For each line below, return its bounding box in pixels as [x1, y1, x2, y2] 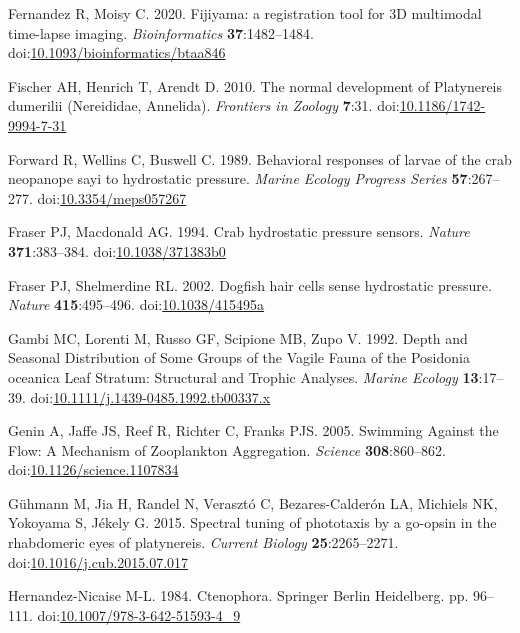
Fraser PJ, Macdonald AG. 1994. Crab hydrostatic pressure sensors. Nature [8, 221, 470, 242]
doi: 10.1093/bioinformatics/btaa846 [8, 42, 226, 63]
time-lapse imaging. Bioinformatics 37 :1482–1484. [8, 22, 314, 43]
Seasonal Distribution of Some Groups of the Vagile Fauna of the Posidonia [8, 347, 470, 368]
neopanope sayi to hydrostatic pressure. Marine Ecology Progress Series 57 [8, 168, 468, 189]
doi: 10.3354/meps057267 [37, 187, 187, 208]
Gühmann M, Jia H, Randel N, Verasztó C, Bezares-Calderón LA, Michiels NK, [8, 492, 498, 513]
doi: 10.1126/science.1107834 [8, 459, 179, 480]
